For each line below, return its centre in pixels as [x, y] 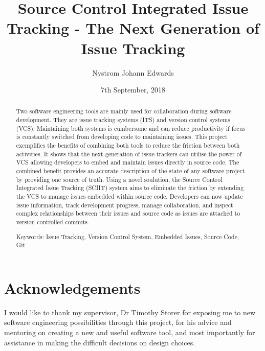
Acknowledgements [72, 287]
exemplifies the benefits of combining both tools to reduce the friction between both [128, 145]
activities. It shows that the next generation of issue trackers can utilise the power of [129, 154]
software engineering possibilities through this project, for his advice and [118, 322]
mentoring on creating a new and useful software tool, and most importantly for [130, 332]
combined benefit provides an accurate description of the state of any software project [130, 171]
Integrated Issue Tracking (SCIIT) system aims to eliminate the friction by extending [130, 188]
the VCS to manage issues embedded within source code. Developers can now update [129, 196]
